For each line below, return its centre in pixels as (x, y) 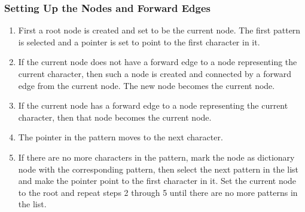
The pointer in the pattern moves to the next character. (121, 137)
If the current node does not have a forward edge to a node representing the (158, 62)
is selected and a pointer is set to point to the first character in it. (139, 42)
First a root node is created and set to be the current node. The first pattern (159, 30)
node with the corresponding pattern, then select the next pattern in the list (158, 169)
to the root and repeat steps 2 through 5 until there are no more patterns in (158, 192)
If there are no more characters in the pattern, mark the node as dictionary (156, 157)
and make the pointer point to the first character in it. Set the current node (157, 181)
